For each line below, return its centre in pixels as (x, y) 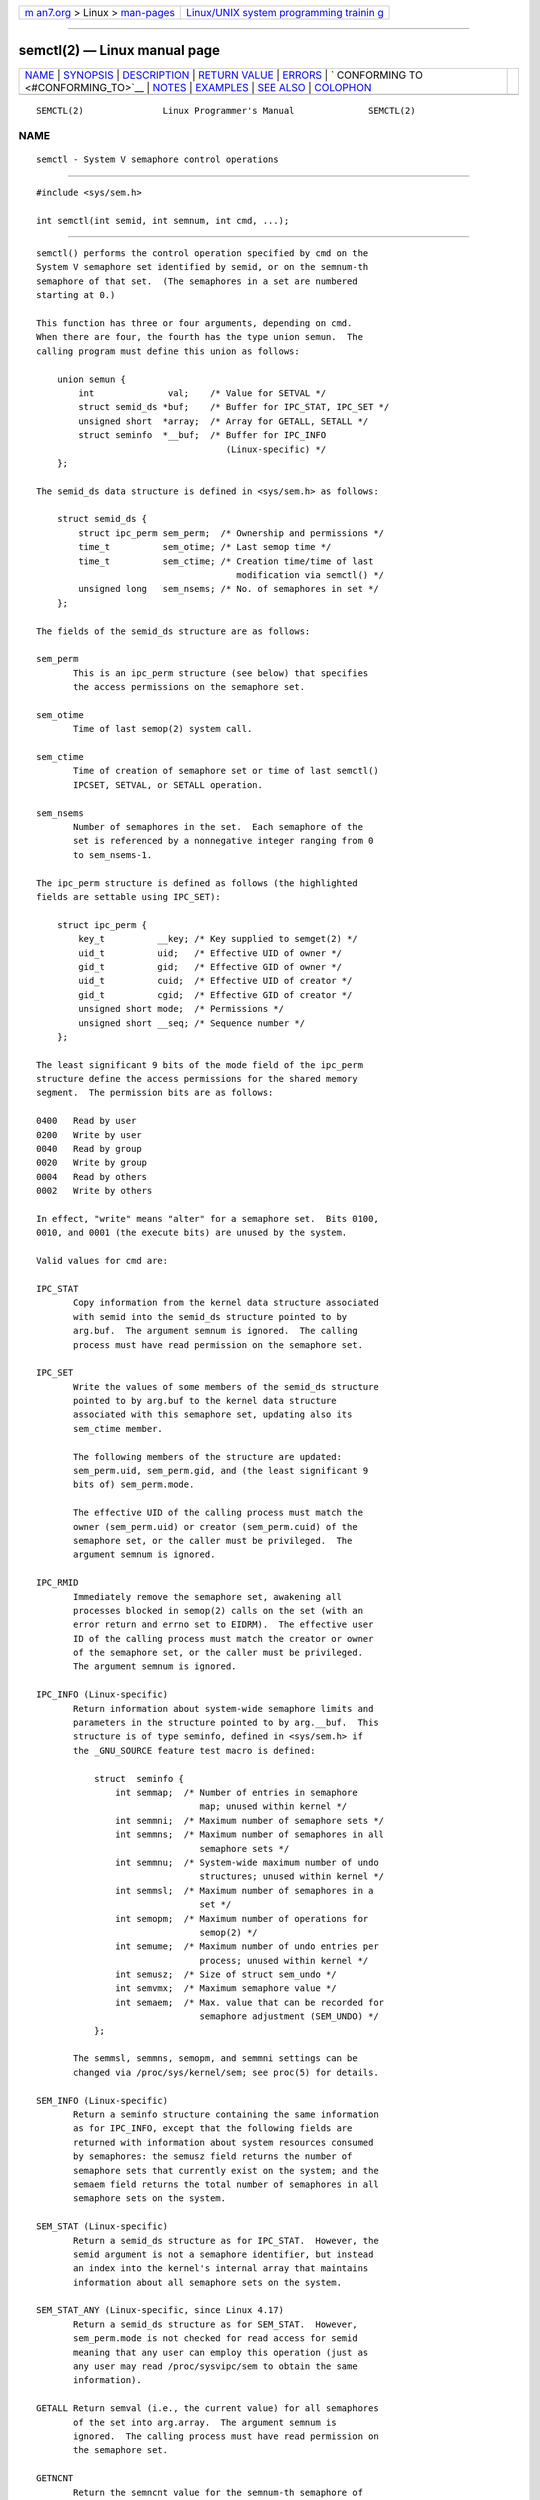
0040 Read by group (89, 1149)
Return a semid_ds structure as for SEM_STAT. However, (216, 2324)
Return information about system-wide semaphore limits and (223, 1708)
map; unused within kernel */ (273, 1806)
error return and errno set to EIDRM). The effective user (223, 1624)
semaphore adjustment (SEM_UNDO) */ (289, 2016)
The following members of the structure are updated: (207, 1456)
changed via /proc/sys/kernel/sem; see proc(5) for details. (226, 2072)
